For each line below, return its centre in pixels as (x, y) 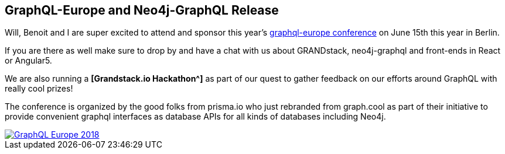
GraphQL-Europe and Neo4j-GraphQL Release (142, 10)
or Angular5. (28, 61)
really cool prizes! (39, 89)
